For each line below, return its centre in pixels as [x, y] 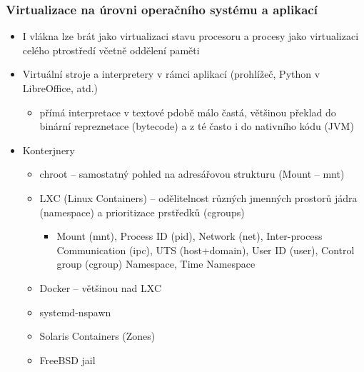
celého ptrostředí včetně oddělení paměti [111, 50]
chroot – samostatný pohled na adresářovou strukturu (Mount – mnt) [192, 174]
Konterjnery [49, 150]
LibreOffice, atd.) [60, 88]
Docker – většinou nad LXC [101, 287]
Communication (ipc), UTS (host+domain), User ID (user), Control [206, 250]
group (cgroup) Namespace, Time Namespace [156, 264]
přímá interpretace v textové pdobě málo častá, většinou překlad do [188, 112]
